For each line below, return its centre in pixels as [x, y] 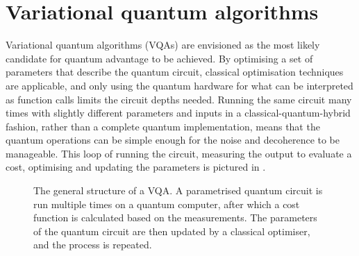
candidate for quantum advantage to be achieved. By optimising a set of [159, 58]
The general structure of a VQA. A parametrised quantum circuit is [178, 190]
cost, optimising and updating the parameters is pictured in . [136, 167]
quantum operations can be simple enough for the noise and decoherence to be [173, 140]
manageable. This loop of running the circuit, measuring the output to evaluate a [179, 153]
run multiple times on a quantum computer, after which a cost [167, 204]
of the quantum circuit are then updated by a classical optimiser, [172, 231]
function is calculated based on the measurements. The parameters [175, 217]
